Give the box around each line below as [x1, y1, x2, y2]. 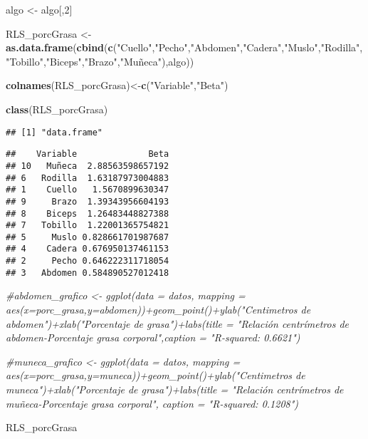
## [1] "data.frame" [6, 127, 103, 138]
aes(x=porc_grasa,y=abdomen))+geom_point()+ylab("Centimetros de [6, 302, 311, 317]
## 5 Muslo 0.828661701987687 [6, 232, 169, 242]
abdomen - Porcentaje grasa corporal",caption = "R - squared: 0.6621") [6, 330, 300, 345]
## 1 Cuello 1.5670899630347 [6, 185, 169, 195]
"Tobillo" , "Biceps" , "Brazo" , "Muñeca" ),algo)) [6, 53, 194, 68]
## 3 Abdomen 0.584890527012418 [6, 267, 169, 278]
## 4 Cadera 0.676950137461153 [6, 244, 169, 254]
